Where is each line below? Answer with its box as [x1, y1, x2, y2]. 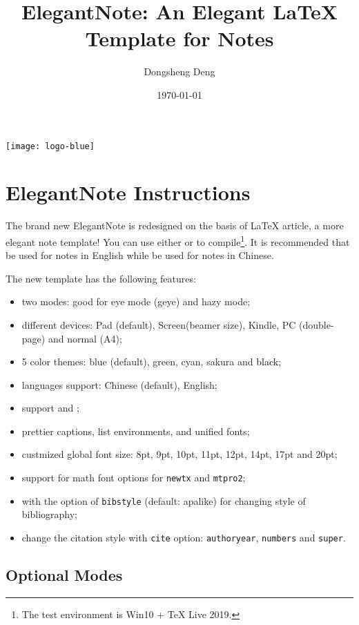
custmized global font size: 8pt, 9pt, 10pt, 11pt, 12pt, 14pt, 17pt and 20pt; [21, 447, 338, 461]
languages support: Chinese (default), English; [21, 377, 217, 392]
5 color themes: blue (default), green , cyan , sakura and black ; [21, 354, 282, 369]
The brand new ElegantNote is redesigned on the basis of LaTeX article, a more [6, 218, 344, 233]
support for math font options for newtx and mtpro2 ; [21, 470, 246, 485]
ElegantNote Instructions [6, 178, 251, 206]
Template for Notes [85, 24, 274, 52]
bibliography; [21, 507, 77, 521]
